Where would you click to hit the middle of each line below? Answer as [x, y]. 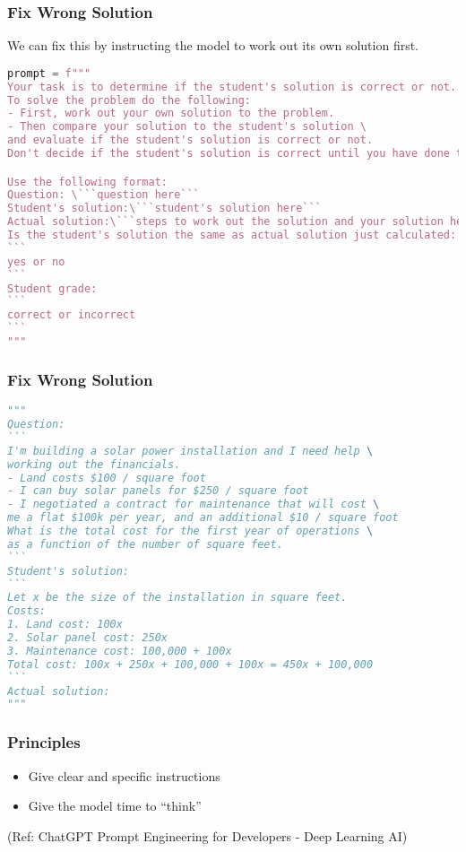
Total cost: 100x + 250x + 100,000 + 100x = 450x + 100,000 [190, 664]
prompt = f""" [49, 73]
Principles [44, 742]
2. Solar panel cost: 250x [87, 638]
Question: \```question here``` [104, 195]
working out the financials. [94, 464]
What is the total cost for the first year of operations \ [190, 531]
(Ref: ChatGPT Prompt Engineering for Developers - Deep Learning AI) [207, 835]
